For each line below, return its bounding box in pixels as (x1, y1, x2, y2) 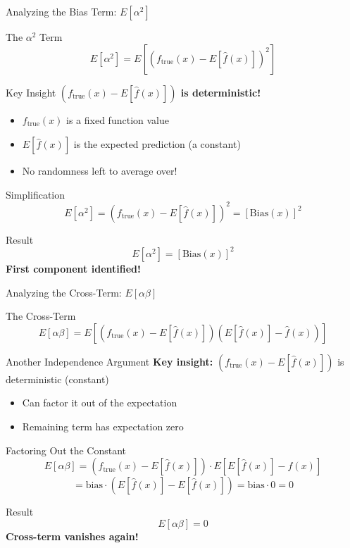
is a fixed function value (66, 112, 169, 127)
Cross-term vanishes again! (6, 528, 139, 543)
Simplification (6, 187, 65, 201)
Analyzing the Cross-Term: (6, 285, 122, 299)
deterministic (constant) (6, 371, 109, 386)
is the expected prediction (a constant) (73, 137, 241, 151)
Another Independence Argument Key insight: (6, 354, 213, 368)
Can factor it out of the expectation (22, 395, 177, 410)
